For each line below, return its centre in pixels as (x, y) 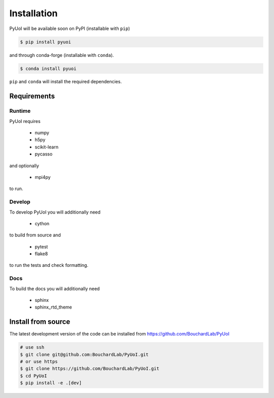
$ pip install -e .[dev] (51, 383)
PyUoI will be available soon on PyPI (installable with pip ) (70, 28)
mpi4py (43, 177)
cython (42, 223)
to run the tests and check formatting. (49, 265)
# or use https (39, 362)
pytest (41, 247)
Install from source (40, 322)
